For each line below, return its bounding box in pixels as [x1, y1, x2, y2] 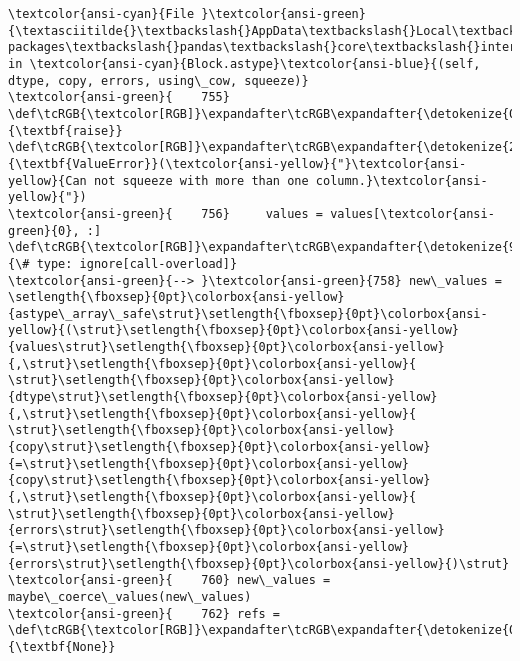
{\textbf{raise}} [8, 123, 123, 138]
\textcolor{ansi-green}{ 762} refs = [8, 606, 281, 621]
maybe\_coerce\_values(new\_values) [8, 589, 252, 604]
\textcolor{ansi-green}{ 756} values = [8, 206, 323, 221]
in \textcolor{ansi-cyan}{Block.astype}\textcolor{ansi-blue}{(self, [8, 56, 481, 71]
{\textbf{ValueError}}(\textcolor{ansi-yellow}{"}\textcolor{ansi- [8, 156, 467, 171]
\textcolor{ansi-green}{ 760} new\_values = [8, 573, 331, 588]
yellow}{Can [8, 173, 87, 188]
